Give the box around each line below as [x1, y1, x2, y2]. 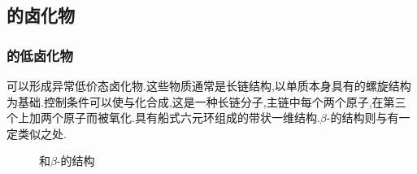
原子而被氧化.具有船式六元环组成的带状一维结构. [63, 109, 320, 126]
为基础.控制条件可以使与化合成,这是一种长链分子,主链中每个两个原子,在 [7, 93, 384, 110]
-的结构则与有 [326, 109, 399, 126]
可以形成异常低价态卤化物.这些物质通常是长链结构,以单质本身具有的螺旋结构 [7, 77, 411, 94]
